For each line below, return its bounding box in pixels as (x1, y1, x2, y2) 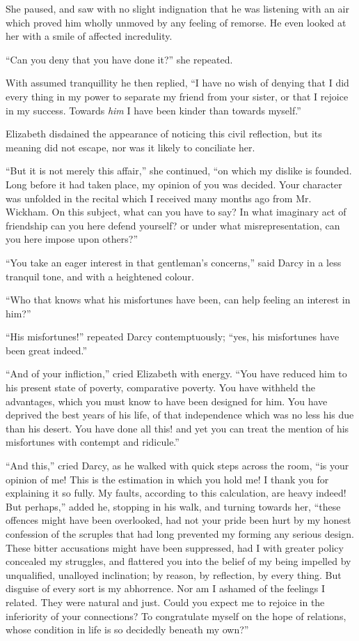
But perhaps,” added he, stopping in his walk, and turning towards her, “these (6, 499, 341, 513)
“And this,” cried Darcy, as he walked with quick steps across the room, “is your (6, 458, 349, 473)
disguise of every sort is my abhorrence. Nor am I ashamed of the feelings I (6, 581, 326, 596)
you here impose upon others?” (6, 232, 138, 246)
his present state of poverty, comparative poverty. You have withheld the (6, 380, 315, 395)
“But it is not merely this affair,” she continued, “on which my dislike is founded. (6, 163, 352, 178)
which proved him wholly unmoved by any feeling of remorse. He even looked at (6, 15, 346, 29)
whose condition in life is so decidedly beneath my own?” (6, 622, 249, 637)
